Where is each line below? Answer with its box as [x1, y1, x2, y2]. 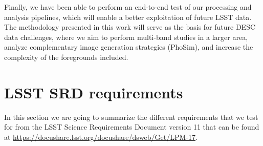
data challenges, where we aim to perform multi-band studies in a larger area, [4, 31, 248, 42]
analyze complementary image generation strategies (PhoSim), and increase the [4, 41, 253, 52]
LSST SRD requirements [4, 81, 183, 102]
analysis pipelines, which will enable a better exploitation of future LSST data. [4, 11, 252, 22]
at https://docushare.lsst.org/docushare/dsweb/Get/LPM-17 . [4, 131, 198, 142]
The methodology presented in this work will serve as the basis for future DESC [4, 22, 256, 32]
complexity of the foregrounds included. [4, 51, 128, 62]
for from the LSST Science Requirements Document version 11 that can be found [4, 121, 259, 132]
